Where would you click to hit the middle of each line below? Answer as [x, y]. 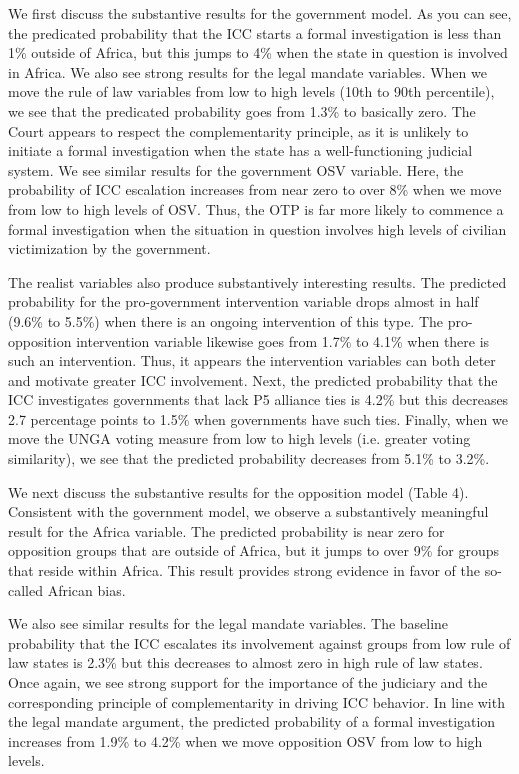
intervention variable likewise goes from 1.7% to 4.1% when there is [283, 340]
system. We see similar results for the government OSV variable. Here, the [236, 169]
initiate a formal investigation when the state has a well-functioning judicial [240, 150]
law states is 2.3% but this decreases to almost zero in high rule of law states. [245, 662]
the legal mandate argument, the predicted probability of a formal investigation [252, 721]
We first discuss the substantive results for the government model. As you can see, [260, 13]
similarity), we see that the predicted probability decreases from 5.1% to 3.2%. [249, 458]
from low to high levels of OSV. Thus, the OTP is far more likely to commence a [256, 208]
